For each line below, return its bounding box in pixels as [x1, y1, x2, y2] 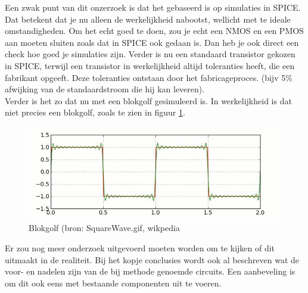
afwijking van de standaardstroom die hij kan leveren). [5, 83, 205, 95]
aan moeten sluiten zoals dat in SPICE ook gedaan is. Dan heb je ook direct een [5, 36, 299, 48]
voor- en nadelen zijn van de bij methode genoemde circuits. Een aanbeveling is [5, 265, 295, 278]
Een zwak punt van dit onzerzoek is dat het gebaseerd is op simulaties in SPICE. [5, 1, 301, 13]
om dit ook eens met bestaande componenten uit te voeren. [5, 276, 222, 289]
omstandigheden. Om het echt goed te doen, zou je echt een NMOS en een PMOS [5, 24, 304, 37]
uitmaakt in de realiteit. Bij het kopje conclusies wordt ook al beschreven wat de [5, 253, 300, 266]
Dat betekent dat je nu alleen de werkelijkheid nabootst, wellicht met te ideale [5, 13, 291, 25]
